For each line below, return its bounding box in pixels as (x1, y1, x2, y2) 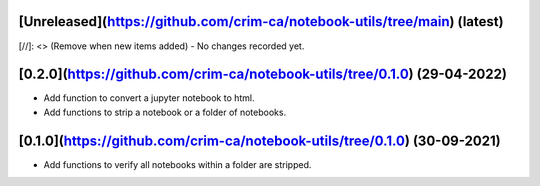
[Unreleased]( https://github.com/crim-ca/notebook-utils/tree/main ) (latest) (18, 13, 504, 30)
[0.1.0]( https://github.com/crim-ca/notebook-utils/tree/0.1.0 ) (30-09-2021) (18, 132, 501, 149)
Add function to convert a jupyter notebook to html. (43, 92, 255, 104)
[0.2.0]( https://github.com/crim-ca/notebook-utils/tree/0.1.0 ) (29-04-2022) (18, 66, 507, 83)
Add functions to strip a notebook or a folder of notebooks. (43, 106, 287, 118)
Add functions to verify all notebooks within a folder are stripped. (43, 158, 312, 170)
